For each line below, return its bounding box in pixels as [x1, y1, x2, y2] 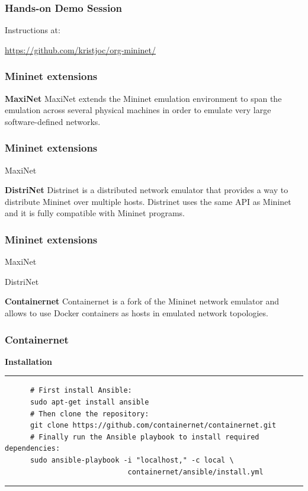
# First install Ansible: [30, 386, 132, 395]
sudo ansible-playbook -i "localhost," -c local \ [30, 455, 234, 464]
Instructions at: [5, 24, 60, 36]
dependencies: [5, 444, 60, 453]
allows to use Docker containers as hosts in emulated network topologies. [5, 307, 268, 319]
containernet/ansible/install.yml [127, 467, 264, 476]
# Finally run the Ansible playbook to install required [30, 432, 259, 441]
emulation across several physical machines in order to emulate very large [5, 104, 271, 116]
